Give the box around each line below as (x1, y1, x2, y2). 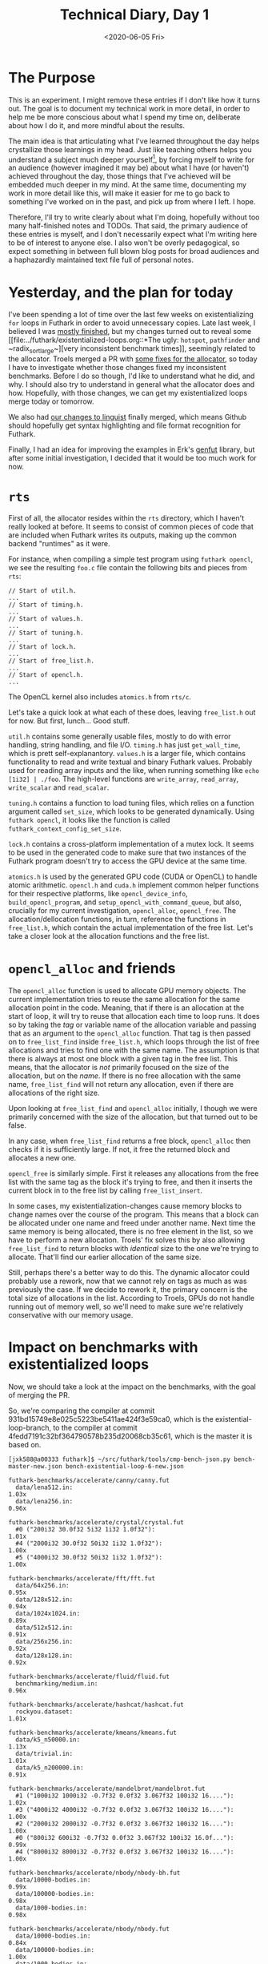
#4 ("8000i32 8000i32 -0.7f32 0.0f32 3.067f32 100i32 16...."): (15, 1848, 234, 1856)
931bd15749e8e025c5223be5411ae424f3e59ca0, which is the (8, 1414, 214, 1423)
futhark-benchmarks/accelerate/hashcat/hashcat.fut (8, 1700, 184, 1708)
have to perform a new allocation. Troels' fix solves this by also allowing (8, 1235, 246, 1245)
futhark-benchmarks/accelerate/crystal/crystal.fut (8, 1518, 184, 1527)
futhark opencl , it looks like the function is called (8, 815, 170, 825)
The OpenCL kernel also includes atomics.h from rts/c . (8, 692, 192, 702)
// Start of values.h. (8, 615, 84, 623)
